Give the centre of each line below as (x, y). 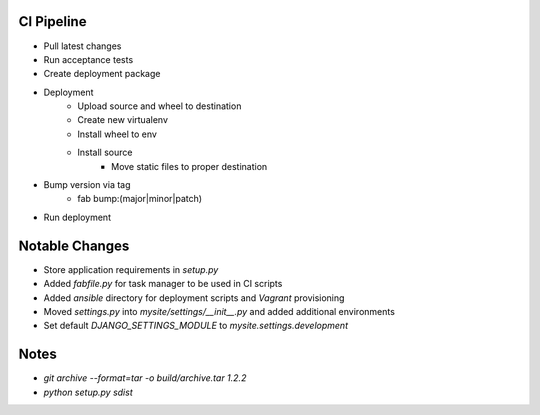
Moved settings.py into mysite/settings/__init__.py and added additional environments (219, 311)
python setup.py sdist (88, 392)
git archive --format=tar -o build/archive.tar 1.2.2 (145, 378)
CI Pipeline (52, 21)
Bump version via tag (87, 185)
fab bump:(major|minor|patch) (140, 199)
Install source (105, 152)
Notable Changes (74, 245)
